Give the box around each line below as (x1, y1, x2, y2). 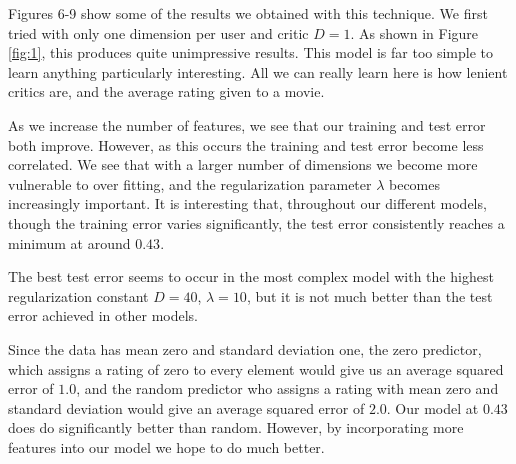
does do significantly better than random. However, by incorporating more (8, 417, 464, 438)
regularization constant (8, 285, 149, 306)
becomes (389, 173, 441, 194)
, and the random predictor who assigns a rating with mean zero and (76, 378, 499, 399)
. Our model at (386, 397, 479, 418)
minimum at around (8, 232, 131, 253)
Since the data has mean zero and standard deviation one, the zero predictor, (8, 338, 482, 359)
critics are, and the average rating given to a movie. (8, 81, 325, 102)
